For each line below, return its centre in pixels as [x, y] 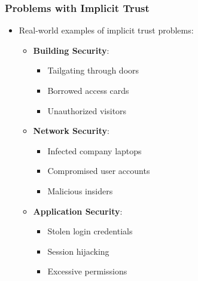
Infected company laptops [95, 150]
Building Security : [71, 50]
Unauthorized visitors [87, 110]
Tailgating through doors [93, 70]
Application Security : [78, 211]
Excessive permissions [87, 271]
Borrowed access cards [88, 90]
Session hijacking [78, 251]
